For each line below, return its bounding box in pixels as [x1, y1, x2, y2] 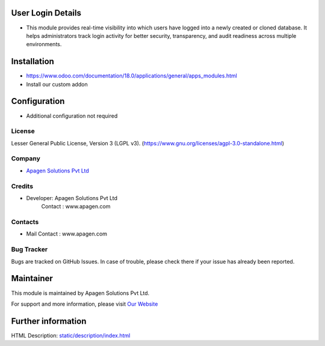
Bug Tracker [11, 245, 48, 253]
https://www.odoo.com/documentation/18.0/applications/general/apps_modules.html [26, 72, 237, 79]
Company [11, 154, 40, 163]
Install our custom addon [26, 80, 88, 88]
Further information [11, 316, 87, 326]
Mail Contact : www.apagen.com [26, 230, 108, 237]
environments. [26, 41, 62, 48]
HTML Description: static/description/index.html [11, 332, 131, 339]
